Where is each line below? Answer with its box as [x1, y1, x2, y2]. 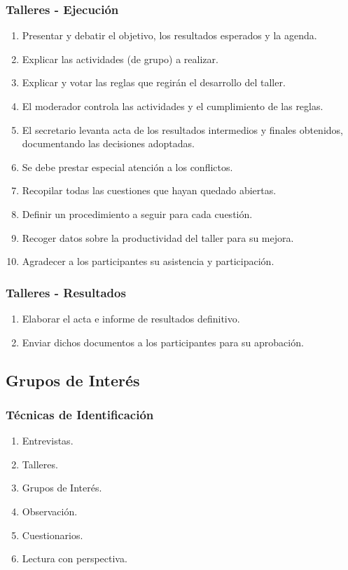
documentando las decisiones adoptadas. [22, 136, 195, 151]
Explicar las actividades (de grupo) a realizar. [22, 51, 218, 66]
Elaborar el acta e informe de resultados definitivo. [22, 311, 240, 325]
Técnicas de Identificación [6, 405, 154, 423]
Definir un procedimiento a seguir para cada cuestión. [22, 206, 253, 221]
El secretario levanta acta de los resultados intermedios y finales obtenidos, [22, 122, 343, 137]
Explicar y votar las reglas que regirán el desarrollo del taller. [22, 75, 286, 90]
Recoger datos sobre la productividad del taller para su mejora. [22, 230, 294, 245]
